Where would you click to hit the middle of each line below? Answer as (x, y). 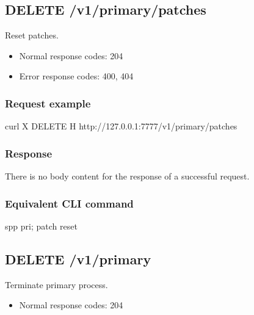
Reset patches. (32, 35)
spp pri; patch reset (41, 226)
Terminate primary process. (56, 284)
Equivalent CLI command (69, 203)
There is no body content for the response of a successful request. (127, 176)
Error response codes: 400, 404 (76, 76)
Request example (48, 103)
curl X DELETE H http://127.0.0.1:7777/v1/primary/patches (121, 126)
